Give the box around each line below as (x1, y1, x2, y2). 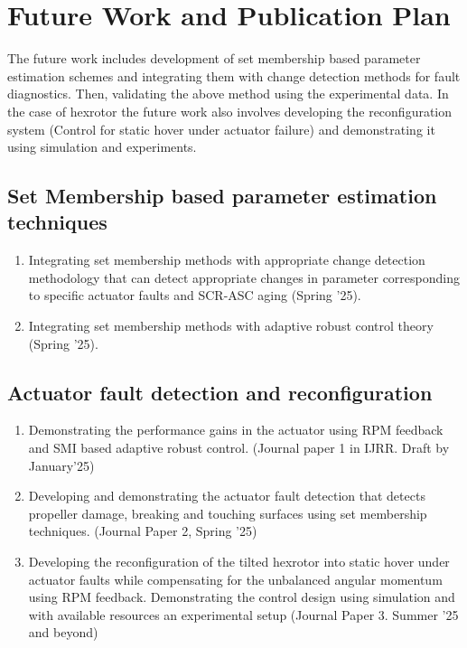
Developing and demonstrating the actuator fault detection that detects (28, 486, 425, 505)
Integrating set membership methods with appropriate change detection (28, 250, 425, 269)
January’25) (28, 455, 95, 474)
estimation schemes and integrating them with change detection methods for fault (7, 66, 461, 85)
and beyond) (28, 623, 98, 642)
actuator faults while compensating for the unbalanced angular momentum (28, 569, 443, 588)
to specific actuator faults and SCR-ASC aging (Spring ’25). (28, 286, 361, 305)
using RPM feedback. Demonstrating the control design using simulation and (28, 587, 455, 606)
